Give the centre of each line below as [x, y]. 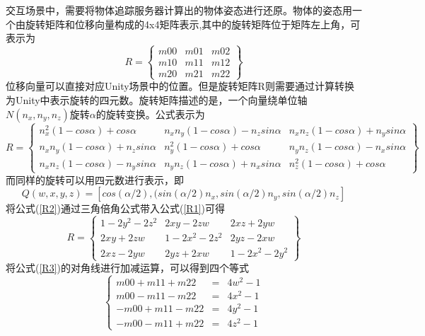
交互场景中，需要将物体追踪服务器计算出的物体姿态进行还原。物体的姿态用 [179, 10]
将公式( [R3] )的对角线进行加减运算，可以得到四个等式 [127, 267]
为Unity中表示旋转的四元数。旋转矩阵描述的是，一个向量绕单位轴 [157, 99]
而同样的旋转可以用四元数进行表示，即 [95, 179]
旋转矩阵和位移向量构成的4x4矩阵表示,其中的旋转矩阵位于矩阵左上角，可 [193, 24]
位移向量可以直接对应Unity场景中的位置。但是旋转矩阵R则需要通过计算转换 [180, 86]
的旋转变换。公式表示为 [150, 114]
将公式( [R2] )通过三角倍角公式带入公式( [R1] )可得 [115, 208]
